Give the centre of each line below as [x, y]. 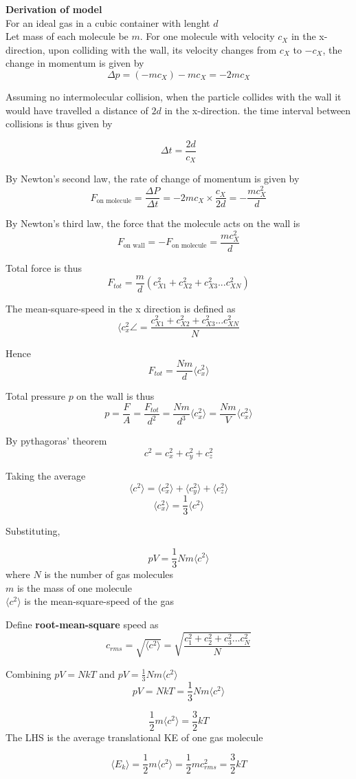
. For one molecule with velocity [207, 36]
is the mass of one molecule [74, 587]
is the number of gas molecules [109, 574]
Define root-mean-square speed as [82, 624]
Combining [29, 673]
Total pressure [35, 396]
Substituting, [33, 531]
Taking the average [46, 476]
